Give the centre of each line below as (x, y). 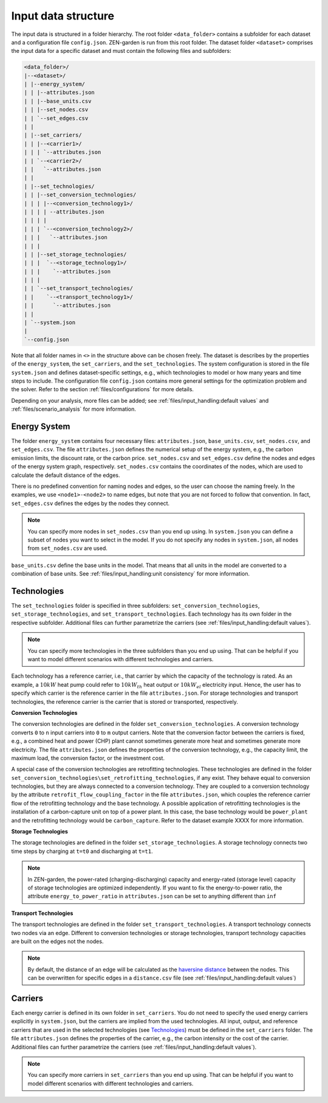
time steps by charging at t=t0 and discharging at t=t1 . (82, 851)
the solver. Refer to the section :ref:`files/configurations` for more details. (103, 389)
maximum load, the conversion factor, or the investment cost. (88, 758)
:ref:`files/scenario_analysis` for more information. (74, 409)
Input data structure (63, 16)
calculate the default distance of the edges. (66, 475)
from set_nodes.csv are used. (67, 548)
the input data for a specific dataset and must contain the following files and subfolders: (121, 51)
